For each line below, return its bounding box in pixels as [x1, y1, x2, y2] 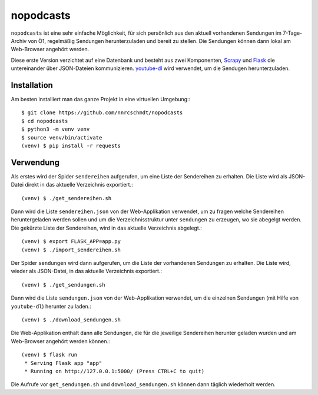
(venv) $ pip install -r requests [21, 142, 121, 149]
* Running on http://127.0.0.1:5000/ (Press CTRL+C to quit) [24, 368, 205, 374]
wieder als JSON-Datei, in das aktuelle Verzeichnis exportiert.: [11, 268, 162, 275]
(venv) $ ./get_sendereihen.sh [21, 195, 112, 201]
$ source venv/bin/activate [21, 134, 102, 141]
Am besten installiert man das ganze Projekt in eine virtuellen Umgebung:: [11, 96, 191, 103]
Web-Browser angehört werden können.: [11, 337, 110, 344]
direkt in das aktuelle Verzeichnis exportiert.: [24, 181, 134, 188]
